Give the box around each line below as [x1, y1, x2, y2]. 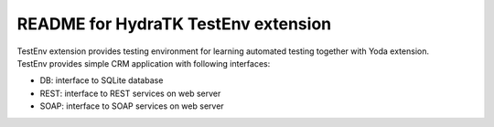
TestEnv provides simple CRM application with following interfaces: [16, 58, 271, 69]
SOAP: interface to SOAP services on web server [39, 101, 224, 111]
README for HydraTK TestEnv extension [16, 14, 332, 34]
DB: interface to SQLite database [39, 75, 164, 86]
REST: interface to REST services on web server [39, 88, 221, 99]
